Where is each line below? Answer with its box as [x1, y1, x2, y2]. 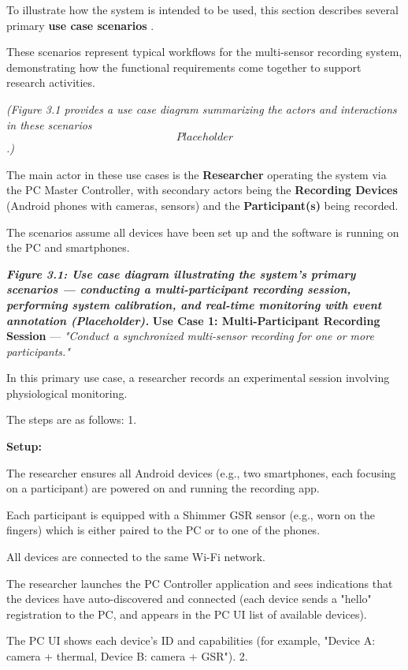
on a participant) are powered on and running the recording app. [6, 480, 320, 496]
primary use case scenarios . [6, 17, 154, 33]
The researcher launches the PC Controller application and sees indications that [6, 575, 393, 591]
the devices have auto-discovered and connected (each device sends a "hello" [6, 590, 372, 607]
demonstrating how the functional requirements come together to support [6, 58, 362, 75]
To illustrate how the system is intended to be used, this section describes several [6, 2, 399, 17]
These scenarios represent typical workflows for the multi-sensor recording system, [6, 43, 402, 60]
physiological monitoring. [6, 384, 128, 401]
